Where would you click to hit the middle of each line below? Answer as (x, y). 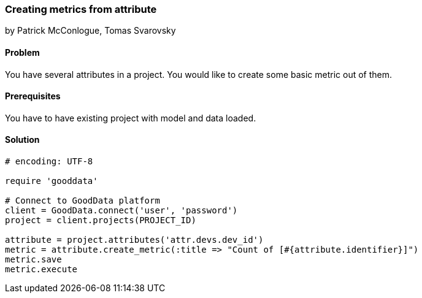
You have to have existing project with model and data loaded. (131, 118)
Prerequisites (33, 96)
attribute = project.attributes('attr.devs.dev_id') (134, 240)
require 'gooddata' (52, 181)
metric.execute (41, 269)
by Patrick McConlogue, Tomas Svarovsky (90, 31)
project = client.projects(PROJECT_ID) (101, 220)
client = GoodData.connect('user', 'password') (121, 211)
